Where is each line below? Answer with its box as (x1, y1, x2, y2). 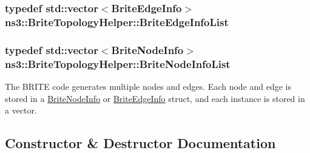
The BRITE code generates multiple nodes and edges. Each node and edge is (5, 80, 292, 92)
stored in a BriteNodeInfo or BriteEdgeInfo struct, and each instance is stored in (5, 92, 305, 104)
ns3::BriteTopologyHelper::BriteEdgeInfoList (5, 14, 229, 29)
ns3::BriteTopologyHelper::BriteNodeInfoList (5, 56, 231, 71)
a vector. (5, 104, 37, 117)
